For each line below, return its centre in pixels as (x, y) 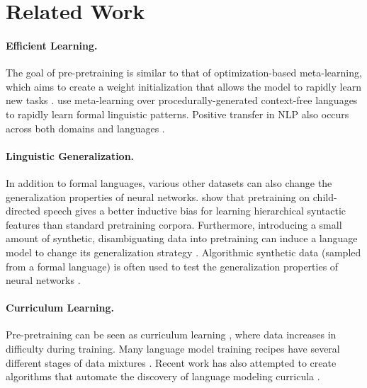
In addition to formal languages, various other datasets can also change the (169, 182)
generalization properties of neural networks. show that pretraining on (158, 196)
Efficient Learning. (52, 45)
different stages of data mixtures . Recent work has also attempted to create (171, 362)
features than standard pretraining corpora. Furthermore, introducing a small (174, 224)
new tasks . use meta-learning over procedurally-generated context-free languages (182, 100)
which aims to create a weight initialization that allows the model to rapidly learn (183, 86)
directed (23, 211)
